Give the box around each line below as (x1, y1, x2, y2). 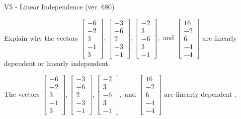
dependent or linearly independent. (4, 58, 110, 68)
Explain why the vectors (4, 32, 78, 43)
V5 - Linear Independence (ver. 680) (4, 1, 115, 11)
